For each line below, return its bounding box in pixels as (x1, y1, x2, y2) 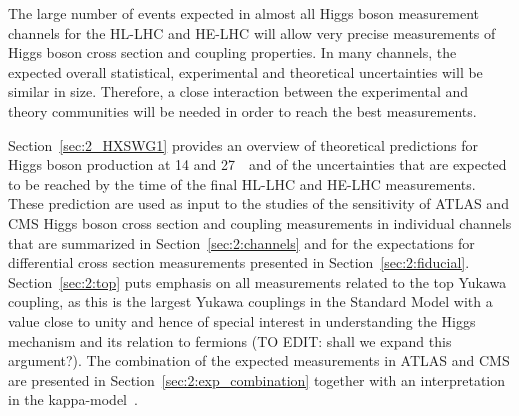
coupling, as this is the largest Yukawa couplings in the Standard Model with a (8, 291, 493, 312)
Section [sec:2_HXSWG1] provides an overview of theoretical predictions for (8, 134, 478, 155)
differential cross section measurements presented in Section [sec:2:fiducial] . (8, 252, 470, 273)
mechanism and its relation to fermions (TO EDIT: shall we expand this (8, 330, 452, 351)
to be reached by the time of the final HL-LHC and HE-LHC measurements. (8, 173, 476, 194)
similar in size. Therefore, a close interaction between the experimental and (8, 81, 469, 102)
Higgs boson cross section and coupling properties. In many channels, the (8, 42, 457, 63)
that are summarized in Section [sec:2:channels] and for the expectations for (8, 232, 475, 253)
